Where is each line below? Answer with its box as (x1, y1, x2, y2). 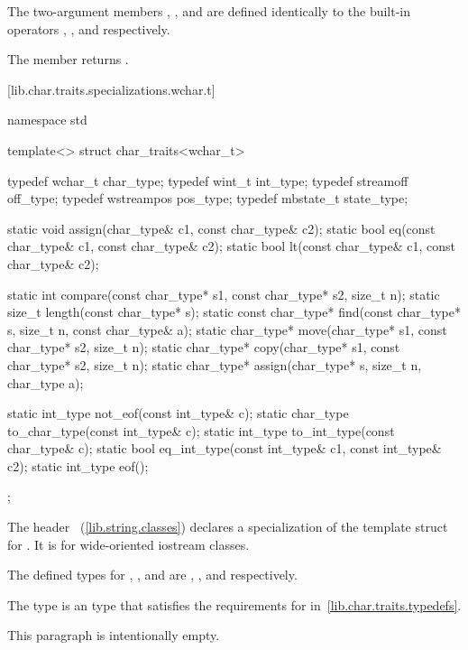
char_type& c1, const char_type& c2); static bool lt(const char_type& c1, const (7, 237, 456, 255)
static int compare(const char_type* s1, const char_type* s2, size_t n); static (7, 284, 440, 303)
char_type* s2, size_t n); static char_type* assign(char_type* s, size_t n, (7, 355, 422, 374)
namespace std (7, 110, 87, 129)
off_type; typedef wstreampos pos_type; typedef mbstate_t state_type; (7, 189, 408, 208)
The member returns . (7, 50, 129, 69)
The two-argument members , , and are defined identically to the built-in (7, 2, 411, 20)
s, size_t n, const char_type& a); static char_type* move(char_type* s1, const (7, 320, 447, 339)
